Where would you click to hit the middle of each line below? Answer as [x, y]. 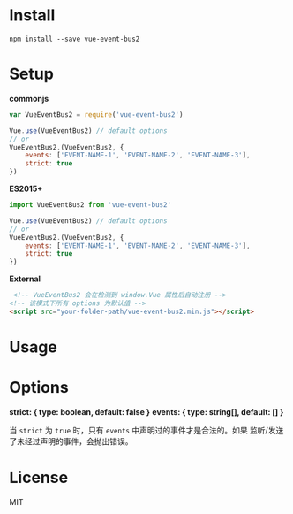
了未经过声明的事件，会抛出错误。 [71, 441]
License [39, 478]
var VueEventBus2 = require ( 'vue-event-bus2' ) [96, 115]
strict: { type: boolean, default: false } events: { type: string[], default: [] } [146, 411]
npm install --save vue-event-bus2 [75, 39]
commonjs [29, 98]
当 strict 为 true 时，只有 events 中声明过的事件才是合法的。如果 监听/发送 [146, 430]
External [25, 279]
